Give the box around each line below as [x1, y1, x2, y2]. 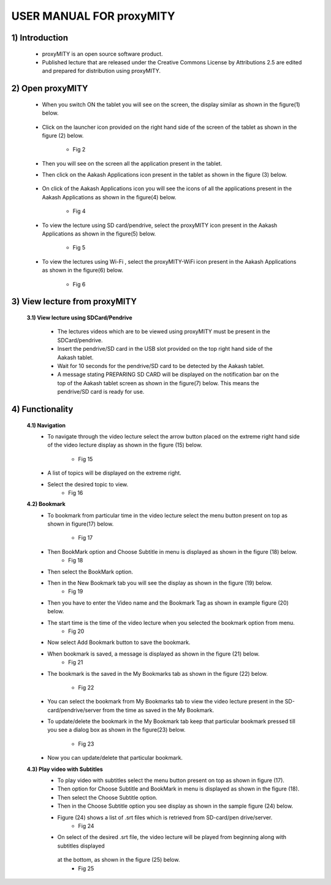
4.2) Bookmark [26, 500, 66, 508]
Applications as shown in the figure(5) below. [42, 230, 156, 237]
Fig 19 [68, 588, 83, 595]
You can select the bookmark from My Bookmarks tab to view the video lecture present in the [47, 698, 284, 705]
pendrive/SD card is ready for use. [57, 388, 145, 396]
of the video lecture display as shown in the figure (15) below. [47, 442, 202, 449]
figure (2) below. [42, 132, 84, 139]
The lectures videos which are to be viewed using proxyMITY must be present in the [57, 328, 271, 335]
